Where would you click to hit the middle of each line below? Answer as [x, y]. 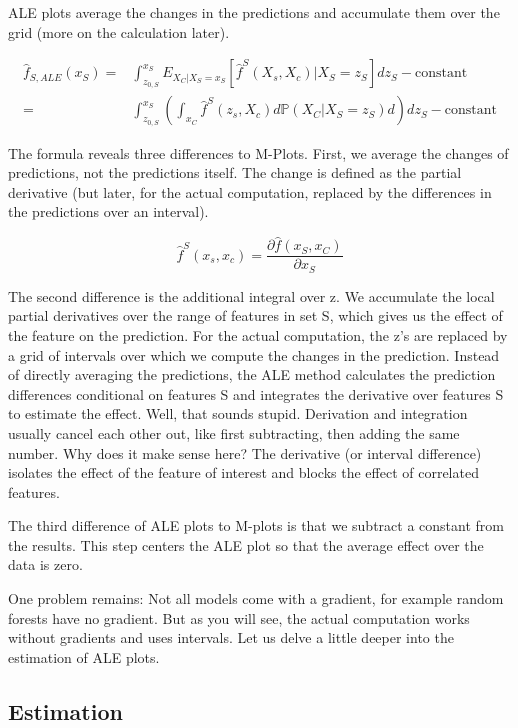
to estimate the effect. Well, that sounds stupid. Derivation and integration [238, 413]
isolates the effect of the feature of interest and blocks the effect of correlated [243, 472]
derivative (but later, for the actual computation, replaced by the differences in [250, 191]
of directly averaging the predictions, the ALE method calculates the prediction [252, 374]
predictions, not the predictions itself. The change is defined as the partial [235, 172]
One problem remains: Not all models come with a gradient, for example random [256, 598]
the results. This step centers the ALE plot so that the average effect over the [246, 544]
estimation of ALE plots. [84, 656]
